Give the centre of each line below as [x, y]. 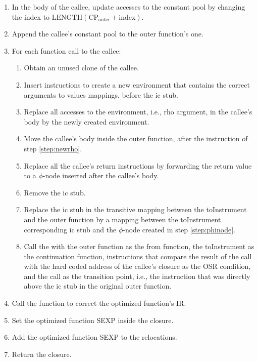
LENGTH [67, 17]
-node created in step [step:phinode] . [179, 229]
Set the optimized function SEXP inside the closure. [93, 320]
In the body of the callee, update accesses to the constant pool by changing [128, 7]
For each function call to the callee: [66, 50]
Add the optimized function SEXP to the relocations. [94, 337]
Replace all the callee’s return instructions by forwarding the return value [138, 165]
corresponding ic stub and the [70, 229]
